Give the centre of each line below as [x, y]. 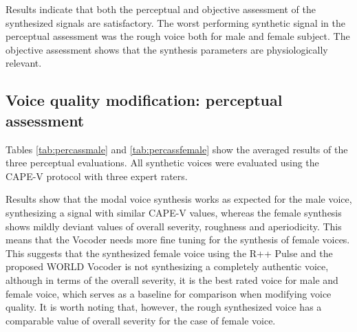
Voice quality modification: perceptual [144, 100]
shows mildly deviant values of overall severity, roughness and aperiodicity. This [174, 226]
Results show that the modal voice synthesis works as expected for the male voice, [179, 199]
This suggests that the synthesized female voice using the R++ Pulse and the [169, 253]
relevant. [24, 63]
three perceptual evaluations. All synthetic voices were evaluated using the [162, 163]
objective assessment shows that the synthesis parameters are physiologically [167, 49]
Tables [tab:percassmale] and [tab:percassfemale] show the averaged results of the [177, 149]
